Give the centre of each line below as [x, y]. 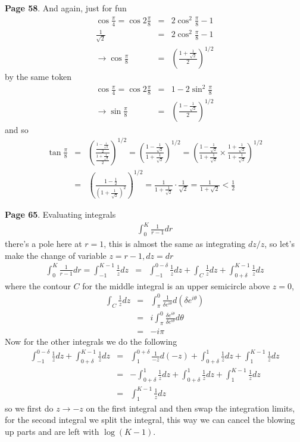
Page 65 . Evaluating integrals [60, 214]
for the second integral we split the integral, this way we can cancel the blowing [150, 420]
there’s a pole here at [43, 244]
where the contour [38, 285]
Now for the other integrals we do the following [91, 341]
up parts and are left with [52, 431]
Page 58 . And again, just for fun [66, 8]
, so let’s [279, 244]
